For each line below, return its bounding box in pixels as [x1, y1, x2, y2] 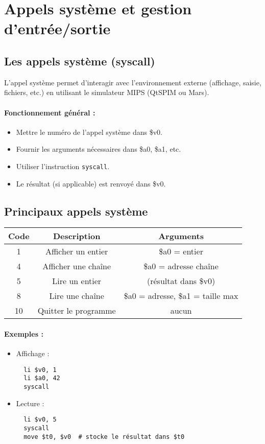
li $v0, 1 [23, 366, 57, 373]
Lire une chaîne [49, 290, 104, 302]
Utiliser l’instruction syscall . [16, 160, 110, 171]
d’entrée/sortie [4, 18, 111, 39]
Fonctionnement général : [4, 107, 95, 118]
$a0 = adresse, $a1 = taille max [124, 290, 238, 302]
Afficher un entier [45, 245, 108, 258]
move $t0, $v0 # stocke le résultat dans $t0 [23, 433, 185, 440]
